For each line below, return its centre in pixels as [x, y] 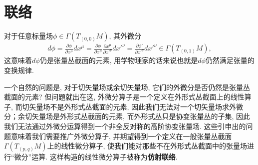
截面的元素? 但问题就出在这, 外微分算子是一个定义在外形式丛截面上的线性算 [128, 97]
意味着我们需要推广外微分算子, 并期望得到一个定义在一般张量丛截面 [121, 136]
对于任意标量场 [28, 36]
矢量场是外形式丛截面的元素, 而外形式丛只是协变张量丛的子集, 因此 [141, 116]
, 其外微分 [125, 36]
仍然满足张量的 [230, 60]
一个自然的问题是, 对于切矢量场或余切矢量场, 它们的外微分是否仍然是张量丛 [127, 87]
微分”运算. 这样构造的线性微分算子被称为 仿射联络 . [96, 157]
